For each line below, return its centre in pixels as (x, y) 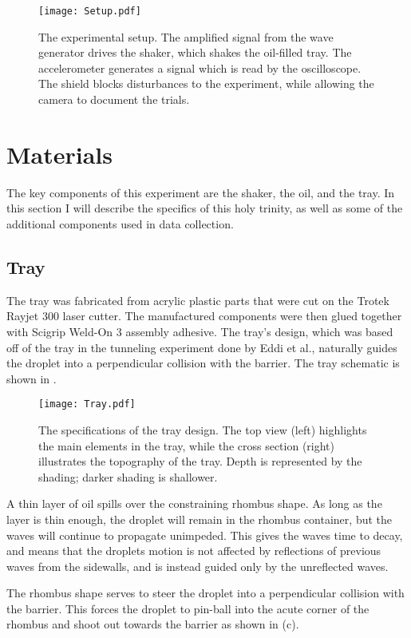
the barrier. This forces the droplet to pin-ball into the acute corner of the (188, 608)
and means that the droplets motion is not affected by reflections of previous (194, 551)
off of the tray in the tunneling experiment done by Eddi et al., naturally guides (202, 347)
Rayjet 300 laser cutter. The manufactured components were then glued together (204, 316)
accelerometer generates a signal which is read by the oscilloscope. (200, 67)
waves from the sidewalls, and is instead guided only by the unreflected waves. (198, 566)
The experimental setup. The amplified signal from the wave (186, 36)
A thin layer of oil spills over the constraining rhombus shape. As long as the (194, 503)
